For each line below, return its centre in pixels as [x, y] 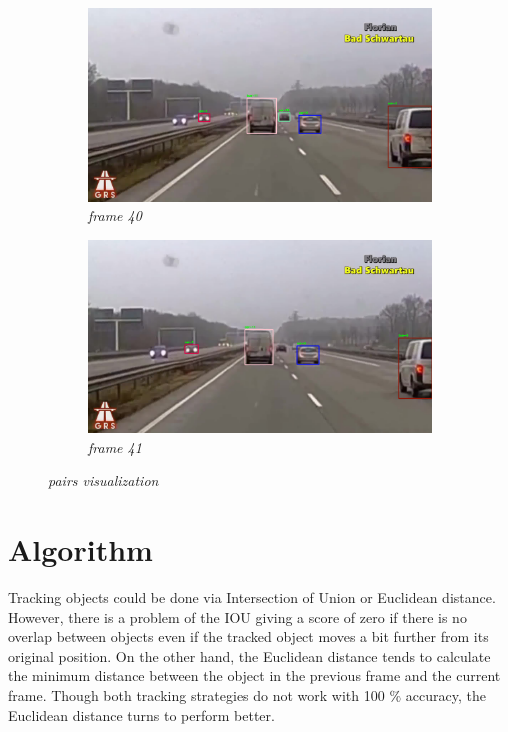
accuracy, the [445, 695]
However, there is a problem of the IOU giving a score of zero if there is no [237, 616]
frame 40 [115, 215]
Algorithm [80, 549]
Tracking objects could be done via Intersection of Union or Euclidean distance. [252, 597]
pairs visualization [103, 480]
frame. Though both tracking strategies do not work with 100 [196, 695]
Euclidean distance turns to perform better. [141, 714]
